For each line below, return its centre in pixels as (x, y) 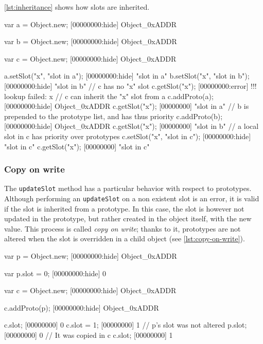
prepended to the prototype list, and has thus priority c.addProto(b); (113, 116)
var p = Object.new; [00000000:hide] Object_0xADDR (91, 256)
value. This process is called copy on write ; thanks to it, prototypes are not (122, 228)
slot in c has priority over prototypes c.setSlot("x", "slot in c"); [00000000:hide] (128, 136)
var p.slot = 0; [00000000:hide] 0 (55, 273)
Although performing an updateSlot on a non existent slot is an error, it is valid (132, 198)
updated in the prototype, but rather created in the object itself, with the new (128, 218)
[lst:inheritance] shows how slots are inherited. (77, 7)
